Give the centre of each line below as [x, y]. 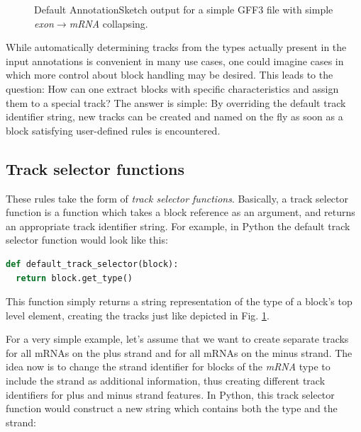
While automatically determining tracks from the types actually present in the [176, 47]
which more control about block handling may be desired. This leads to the [170, 75]
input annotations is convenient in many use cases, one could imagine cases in [175, 61]
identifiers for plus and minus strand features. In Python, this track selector [170, 394]
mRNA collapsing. [109, 23]
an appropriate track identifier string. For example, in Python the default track [178, 226]
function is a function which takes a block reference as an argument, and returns [180, 212]
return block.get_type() [74, 278]
